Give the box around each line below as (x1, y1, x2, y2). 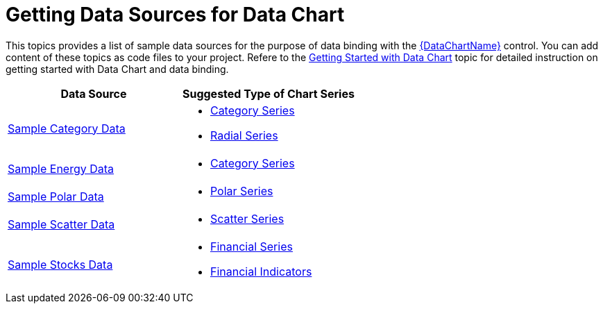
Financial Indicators (210, 264, 312, 278)
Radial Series (210, 128, 278, 142)
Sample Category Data (8, 121, 126, 135)
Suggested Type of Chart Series (182, 86, 355, 101)
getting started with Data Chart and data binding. (6, 62, 229, 75)
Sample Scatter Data (8, 217, 115, 231)
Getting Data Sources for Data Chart (6, 3, 345, 26)
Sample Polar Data (8, 189, 104, 203)
